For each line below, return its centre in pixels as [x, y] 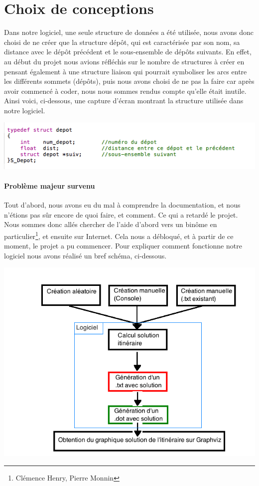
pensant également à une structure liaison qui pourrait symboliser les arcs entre [126, 71]
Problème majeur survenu [50, 185]
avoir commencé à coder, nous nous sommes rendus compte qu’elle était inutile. [125, 91]
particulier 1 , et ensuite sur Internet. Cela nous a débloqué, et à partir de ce [119, 235]
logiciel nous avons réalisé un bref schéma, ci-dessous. [85, 255]
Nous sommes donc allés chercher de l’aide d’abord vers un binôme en [111, 224]
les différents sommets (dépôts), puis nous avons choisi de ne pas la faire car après [129, 81]
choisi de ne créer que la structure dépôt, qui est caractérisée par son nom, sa [122, 42]
